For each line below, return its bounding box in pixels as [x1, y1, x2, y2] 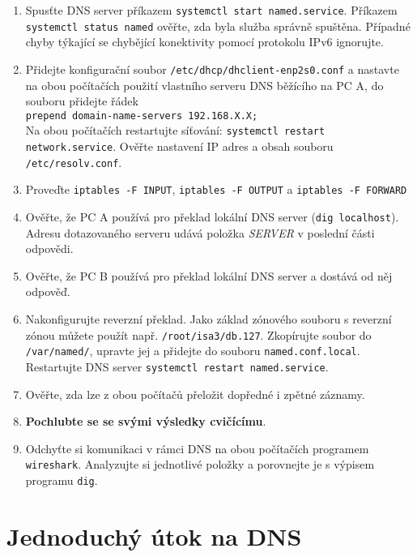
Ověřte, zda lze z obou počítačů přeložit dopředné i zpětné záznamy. [25, 385, 365, 402]
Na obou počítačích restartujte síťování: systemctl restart [25, 122, 326, 139]
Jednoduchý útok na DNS [6, 519, 302, 552]
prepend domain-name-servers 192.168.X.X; [25, 109, 258, 122]
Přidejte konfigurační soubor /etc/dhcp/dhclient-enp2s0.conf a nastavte [25, 60, 399, 77]
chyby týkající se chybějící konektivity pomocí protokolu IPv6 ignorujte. [25, 33, 384, 50]
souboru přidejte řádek [25, 92, 138, 109]
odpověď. [25, 283, 70, 300]
